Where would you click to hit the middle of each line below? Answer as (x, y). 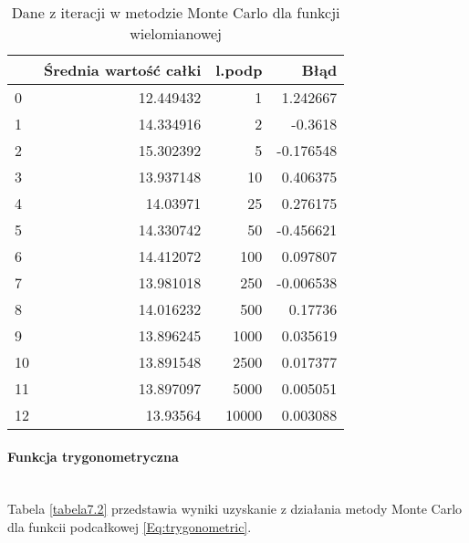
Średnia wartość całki (123, 70)
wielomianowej (176, 33)
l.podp (239, 70)
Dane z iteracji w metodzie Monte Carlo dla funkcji (176, 12)
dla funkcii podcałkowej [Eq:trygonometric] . (130, 526)
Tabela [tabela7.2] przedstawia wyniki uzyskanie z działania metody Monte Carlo (235, 509)
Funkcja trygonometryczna (93, 456)
